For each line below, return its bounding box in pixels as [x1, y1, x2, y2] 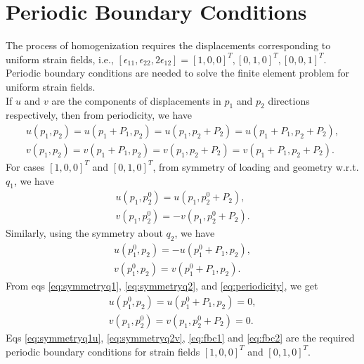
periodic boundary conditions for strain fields [6, 344, 200, 358]
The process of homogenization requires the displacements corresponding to [6, 38, 331, 53]
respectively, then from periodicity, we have [6, 108, 193, 122]
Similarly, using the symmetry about [6, 226, 163, 240]
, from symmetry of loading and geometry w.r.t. [152, 159, 359, 174]
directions [268, 93, 310, 108]
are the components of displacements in [51, 93, 221, 108]
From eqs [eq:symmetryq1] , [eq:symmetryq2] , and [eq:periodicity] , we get [6, 278, 318, 293]
